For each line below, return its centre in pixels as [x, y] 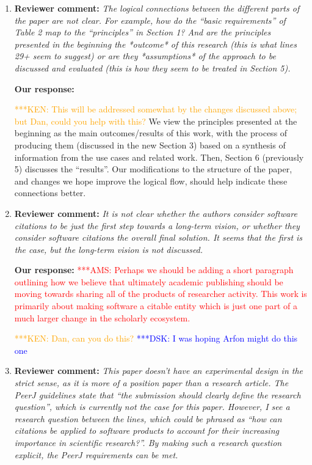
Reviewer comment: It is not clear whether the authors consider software [156, 213]
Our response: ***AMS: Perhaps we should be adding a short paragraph [154, 270]
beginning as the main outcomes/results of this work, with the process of [151, 133]
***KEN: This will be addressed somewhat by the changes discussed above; [156, 109]
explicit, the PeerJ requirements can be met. [96, 454]
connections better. [50, 193]
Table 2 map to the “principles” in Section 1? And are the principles [143, 32]
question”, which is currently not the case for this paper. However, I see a [152, 407]
